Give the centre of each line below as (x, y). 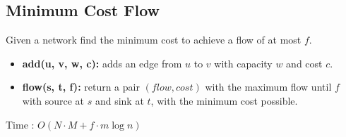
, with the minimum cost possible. (224, 100)
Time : (20, 124)
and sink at (119, 100)
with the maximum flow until (268, 87)
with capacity (243, 63)
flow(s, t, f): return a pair (81, 87)
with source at (53, 100)
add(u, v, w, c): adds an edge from (102, 63)
